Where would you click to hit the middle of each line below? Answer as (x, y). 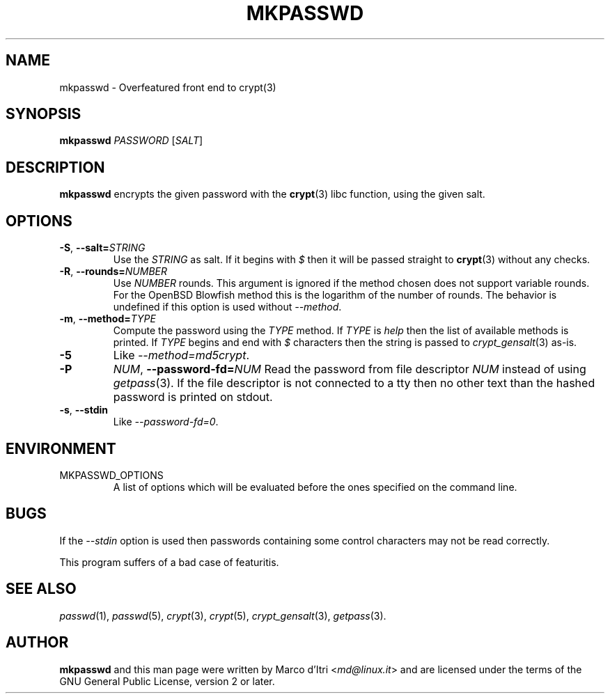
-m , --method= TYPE (108, 319)
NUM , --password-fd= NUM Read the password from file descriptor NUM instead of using (350, 369)
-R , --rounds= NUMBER (113, 272)
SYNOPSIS (44, 114)
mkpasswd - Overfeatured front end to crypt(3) (168, 87)
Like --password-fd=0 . (166, 422)
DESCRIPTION (55, 167)
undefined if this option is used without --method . (227, 307)
